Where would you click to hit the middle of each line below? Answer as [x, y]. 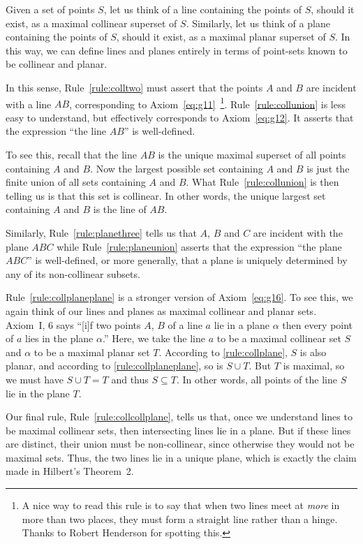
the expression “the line [56, 131]
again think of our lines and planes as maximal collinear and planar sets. [161, 310]
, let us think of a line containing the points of [202, 9]
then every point [318, 324]
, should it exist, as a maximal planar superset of [221, 37]
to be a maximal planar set [92, 352]
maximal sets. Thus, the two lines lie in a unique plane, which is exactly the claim [181, 457]
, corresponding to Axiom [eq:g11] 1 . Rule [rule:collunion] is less [207, 103]
